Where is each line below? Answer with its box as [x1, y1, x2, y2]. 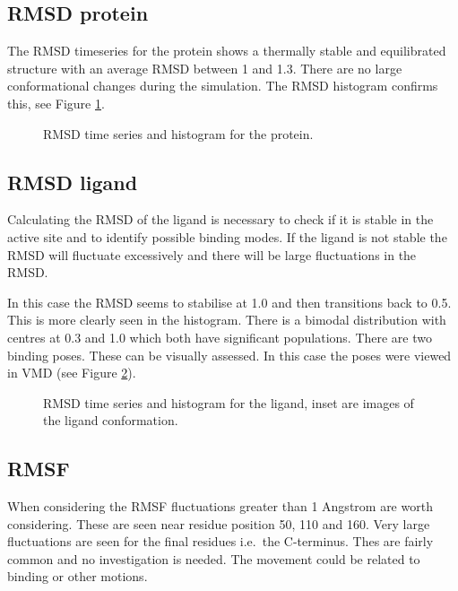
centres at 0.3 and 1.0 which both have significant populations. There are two [7, 327, 433, 346]
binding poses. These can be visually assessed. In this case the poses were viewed [7, 345, 452, 364]
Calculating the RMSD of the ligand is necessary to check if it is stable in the [7, 210, 434, 229]
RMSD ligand [7, 168, 138, 196]
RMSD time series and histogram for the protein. [43, 124, 314, 143]
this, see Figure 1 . [7, 93, 105, 112]
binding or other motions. [7, 567, 148, 586]
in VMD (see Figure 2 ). [7, 363, 136, 382]
